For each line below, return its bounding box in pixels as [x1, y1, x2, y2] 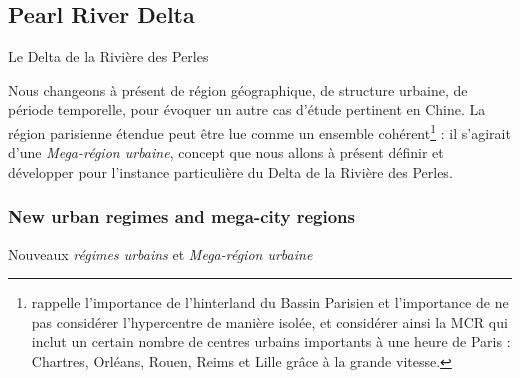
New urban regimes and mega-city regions [8, 204, 355, 229]
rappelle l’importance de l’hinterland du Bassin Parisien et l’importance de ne [31, 292, 509, 313]
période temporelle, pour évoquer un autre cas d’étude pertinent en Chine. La [8, 99, 486, 120]
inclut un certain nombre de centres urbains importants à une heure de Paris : [31, 331, 511, 352]
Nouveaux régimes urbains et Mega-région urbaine [8, 243, 313, 264]
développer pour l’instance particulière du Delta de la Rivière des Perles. [8, 161, 453, 182]
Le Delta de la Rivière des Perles [8, 46, 209, 67]
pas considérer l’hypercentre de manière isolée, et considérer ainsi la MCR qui [31, 311, 508, 332]
